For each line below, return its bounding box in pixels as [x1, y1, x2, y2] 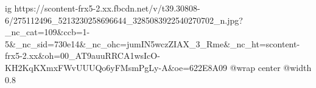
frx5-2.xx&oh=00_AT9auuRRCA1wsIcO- [5, 49, 160, 62]
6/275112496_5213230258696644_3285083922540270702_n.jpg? [5, 13, 243, 26]
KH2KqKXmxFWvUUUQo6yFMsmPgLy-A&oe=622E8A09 [5, 61, 228, 73]
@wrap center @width [230, 61, 312, 73]
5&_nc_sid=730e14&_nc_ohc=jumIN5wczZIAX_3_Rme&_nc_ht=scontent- [5, 37, 300, 50]
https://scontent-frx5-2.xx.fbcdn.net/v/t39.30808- [14, 2, 200, 14]
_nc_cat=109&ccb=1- [5, 25, 90, 38]
